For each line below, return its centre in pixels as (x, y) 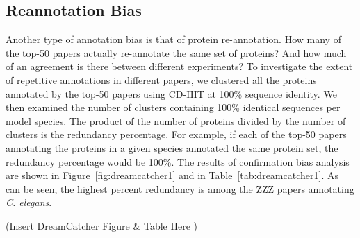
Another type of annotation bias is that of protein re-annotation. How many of (173, 39)
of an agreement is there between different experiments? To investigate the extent (179, 66)
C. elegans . (29, 202)
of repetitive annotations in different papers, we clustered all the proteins (161, 79)
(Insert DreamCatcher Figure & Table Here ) (101, 225)
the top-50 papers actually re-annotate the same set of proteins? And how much (176, 52)
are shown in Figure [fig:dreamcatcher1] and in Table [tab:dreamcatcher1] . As (172, 175)
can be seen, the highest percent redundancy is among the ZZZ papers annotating (180, 188)
